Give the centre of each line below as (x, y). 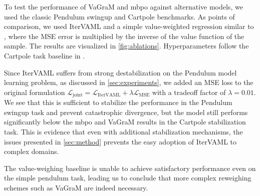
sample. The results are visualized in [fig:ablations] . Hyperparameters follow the (126, 46)
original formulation (35, 92)
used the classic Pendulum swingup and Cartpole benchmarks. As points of (119, 16)
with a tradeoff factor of (189, 92)
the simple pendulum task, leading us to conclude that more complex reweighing (128, 178)
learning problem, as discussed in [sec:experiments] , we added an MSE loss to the (129, 82)
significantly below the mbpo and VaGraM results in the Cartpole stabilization (125, 122)
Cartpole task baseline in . (45, 55)
